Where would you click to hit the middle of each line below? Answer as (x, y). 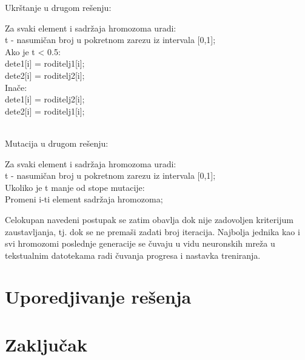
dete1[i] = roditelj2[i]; (45, 99)
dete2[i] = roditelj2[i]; (45, 75)
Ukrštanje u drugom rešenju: (58, 7)
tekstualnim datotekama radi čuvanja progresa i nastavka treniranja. (133, 255)
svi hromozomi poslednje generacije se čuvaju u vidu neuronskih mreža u (140, 243)
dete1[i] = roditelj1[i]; (45, 63)
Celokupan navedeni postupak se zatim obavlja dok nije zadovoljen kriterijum (149, 219)
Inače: (16, 87)
